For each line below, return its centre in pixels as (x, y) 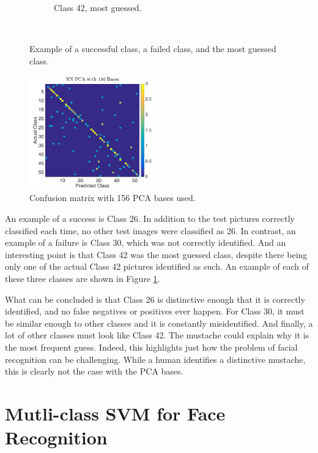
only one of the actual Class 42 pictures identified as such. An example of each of (157, 266)
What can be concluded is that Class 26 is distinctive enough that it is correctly (155, 299)
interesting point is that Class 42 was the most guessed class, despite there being (156, 254)
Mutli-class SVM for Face (115, 413)
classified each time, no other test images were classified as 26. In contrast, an (150, 230)
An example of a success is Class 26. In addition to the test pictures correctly (150, 219)
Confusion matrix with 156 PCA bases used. (113, 198)
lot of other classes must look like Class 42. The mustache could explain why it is (157, 335)
